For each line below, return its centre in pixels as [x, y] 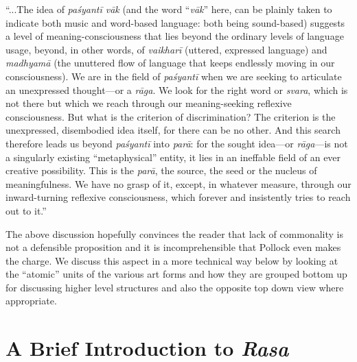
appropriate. [31, 301]
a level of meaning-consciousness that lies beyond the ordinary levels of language [175, 36]
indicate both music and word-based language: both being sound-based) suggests [175, 22]
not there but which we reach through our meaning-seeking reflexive [149, 103]
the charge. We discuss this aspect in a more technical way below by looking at [172, 260]
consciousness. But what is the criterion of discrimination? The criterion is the [171, 116]
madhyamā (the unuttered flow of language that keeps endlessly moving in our [170, 63]
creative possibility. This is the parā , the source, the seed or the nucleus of [161, 170]
